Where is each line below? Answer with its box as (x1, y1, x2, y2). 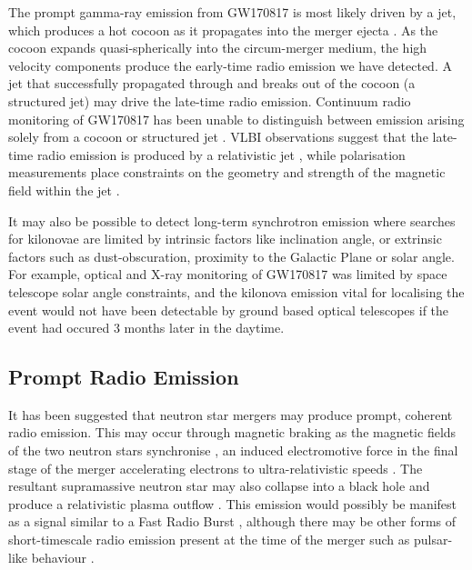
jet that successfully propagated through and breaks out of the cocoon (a (8, 74, 416, 93)
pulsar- (413, 530, 453, 549)
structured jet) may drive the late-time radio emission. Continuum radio (8, 91, 411, 110)
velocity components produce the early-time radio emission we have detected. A (8, 55, 452, 75)
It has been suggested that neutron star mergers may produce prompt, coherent (8, 405, 453, 424)
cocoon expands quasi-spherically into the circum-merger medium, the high (8, 38, 427, 57)
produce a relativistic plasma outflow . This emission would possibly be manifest (8, 494, 457, 513)
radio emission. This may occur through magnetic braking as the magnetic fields (8, 423, 457, 442)
